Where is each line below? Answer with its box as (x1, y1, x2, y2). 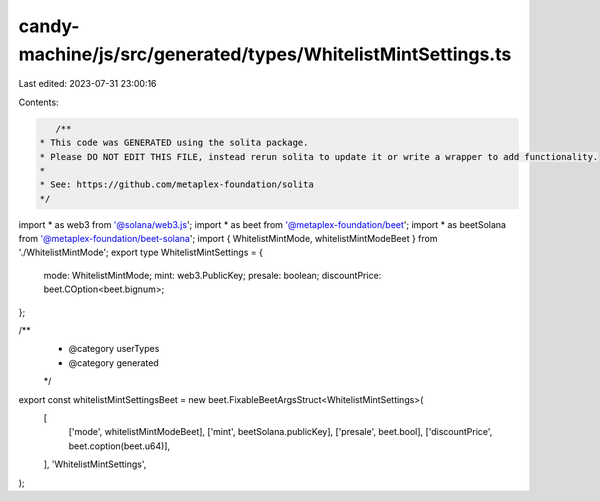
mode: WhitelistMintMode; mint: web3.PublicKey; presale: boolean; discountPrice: (43, 269, 382, 281)
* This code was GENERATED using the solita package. (39, 137, 309, 149)
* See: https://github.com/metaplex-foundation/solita (39, 179, 314, 190)
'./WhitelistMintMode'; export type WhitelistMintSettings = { (18, 246, 264, 259)
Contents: (18, 96, 59, 108)
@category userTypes (68, 343, 160, 355)
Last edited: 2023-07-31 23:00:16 (18, 78, 157, 90)
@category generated (68, 356, 159, 369)
